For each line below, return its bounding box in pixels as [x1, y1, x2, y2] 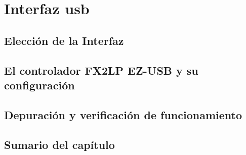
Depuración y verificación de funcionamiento [4, 107, 242, 122]
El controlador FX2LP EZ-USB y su [4, 62, 198, 78]
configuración [4, 77, 75, 92]
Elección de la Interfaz [4, 32, 124, 48]
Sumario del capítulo [4, 136, 115, 152]
